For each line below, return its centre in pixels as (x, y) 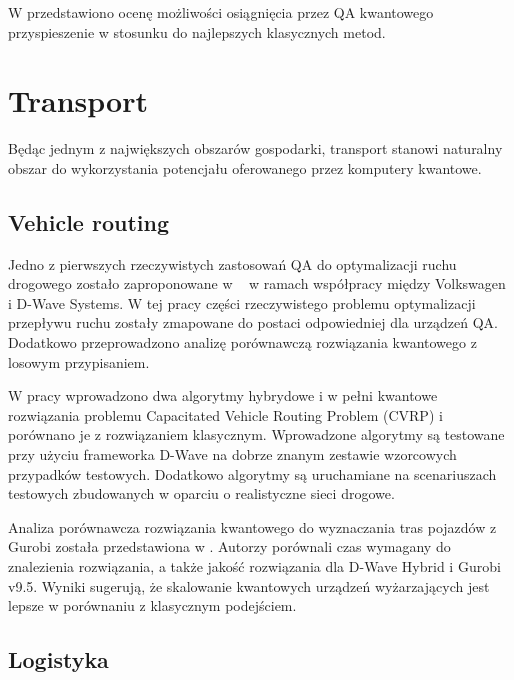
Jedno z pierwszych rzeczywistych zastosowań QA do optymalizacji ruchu (232, 263)
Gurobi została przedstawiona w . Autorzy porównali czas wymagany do (229, 546)
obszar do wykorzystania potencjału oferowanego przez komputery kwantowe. (245, 167)
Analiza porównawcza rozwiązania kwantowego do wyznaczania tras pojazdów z (252, 526)
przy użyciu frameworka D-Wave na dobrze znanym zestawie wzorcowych (232, 454)
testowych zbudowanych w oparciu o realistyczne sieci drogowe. (201, 493)
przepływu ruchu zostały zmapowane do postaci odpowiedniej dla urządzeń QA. (253, 322)
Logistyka (58, 659)
